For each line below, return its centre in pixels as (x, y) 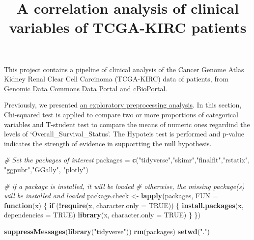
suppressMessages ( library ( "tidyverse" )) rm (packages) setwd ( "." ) (107, 231)
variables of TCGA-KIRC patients (128, 27)
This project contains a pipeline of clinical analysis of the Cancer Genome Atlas (124, 69)
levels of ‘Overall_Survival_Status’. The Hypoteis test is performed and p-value (124, 134)
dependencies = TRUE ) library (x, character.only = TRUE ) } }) (102, 215)
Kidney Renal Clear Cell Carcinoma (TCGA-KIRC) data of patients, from (116, 79)
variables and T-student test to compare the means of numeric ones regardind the (127, 124)
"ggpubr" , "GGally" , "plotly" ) (46, 169)
